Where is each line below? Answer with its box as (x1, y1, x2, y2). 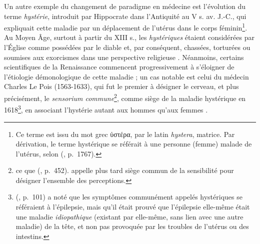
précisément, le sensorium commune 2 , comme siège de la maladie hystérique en (4, 91, 246, 103)
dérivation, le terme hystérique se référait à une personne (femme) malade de (15, 138, 252, 149)
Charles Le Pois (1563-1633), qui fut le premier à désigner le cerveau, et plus (4, 81, 239, 91)
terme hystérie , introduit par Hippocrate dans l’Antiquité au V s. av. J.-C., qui (4, 10, 246, 21)
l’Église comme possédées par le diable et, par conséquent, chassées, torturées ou (4, 42, 250, 52)
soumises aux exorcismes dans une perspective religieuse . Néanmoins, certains (4, 51, 244, 62)
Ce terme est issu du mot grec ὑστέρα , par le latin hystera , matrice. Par (15, 128, 235, 139)
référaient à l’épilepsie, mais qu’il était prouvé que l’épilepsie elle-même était (15, 201, 250, 212)
